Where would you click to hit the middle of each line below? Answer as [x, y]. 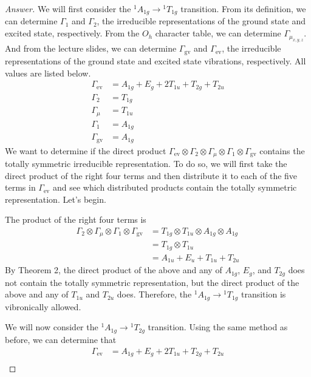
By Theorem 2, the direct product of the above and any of [114, 270]
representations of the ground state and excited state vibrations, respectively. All [155, 60]
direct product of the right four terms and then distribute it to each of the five [151, 175]
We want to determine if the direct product [86, 150]
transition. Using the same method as [218, 327]
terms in [20, 187]
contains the [282, 150]
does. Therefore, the [154, 294]
